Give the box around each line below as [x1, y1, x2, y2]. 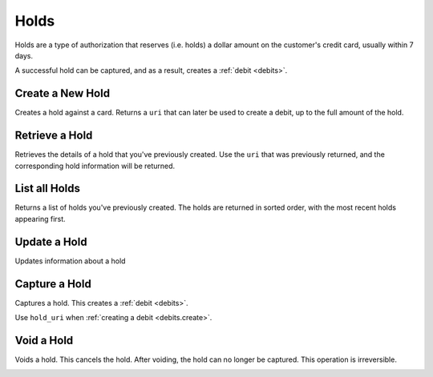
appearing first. [14, 214, 66, 223]
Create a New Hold [14, 86, 111, 100]
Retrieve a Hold [14, 129, 93, 142]
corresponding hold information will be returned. [14, 161, 176, 170]
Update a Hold [14, 235, 87, 248]
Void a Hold [14, 333, 74, 347]
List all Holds [14, 182, 80, 195]
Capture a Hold [14, 277, 91, 291]
